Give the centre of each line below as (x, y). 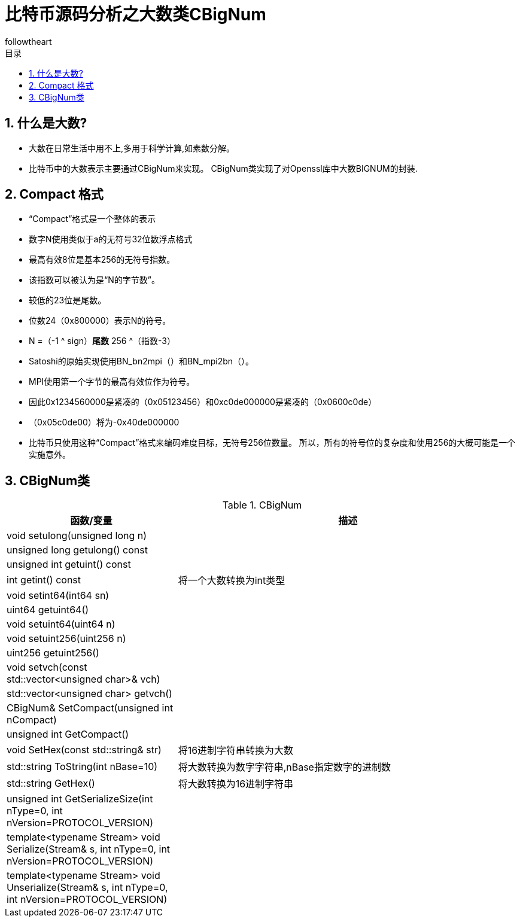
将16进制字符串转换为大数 (236, 751)
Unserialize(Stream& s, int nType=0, (87, 888)
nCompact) (32, 720)
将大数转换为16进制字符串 (236, 784)
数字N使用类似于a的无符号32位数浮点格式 (111, 239)
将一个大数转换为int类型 (232, 581)
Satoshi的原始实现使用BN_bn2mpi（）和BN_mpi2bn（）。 (142, 361)
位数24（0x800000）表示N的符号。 (100, 321)
